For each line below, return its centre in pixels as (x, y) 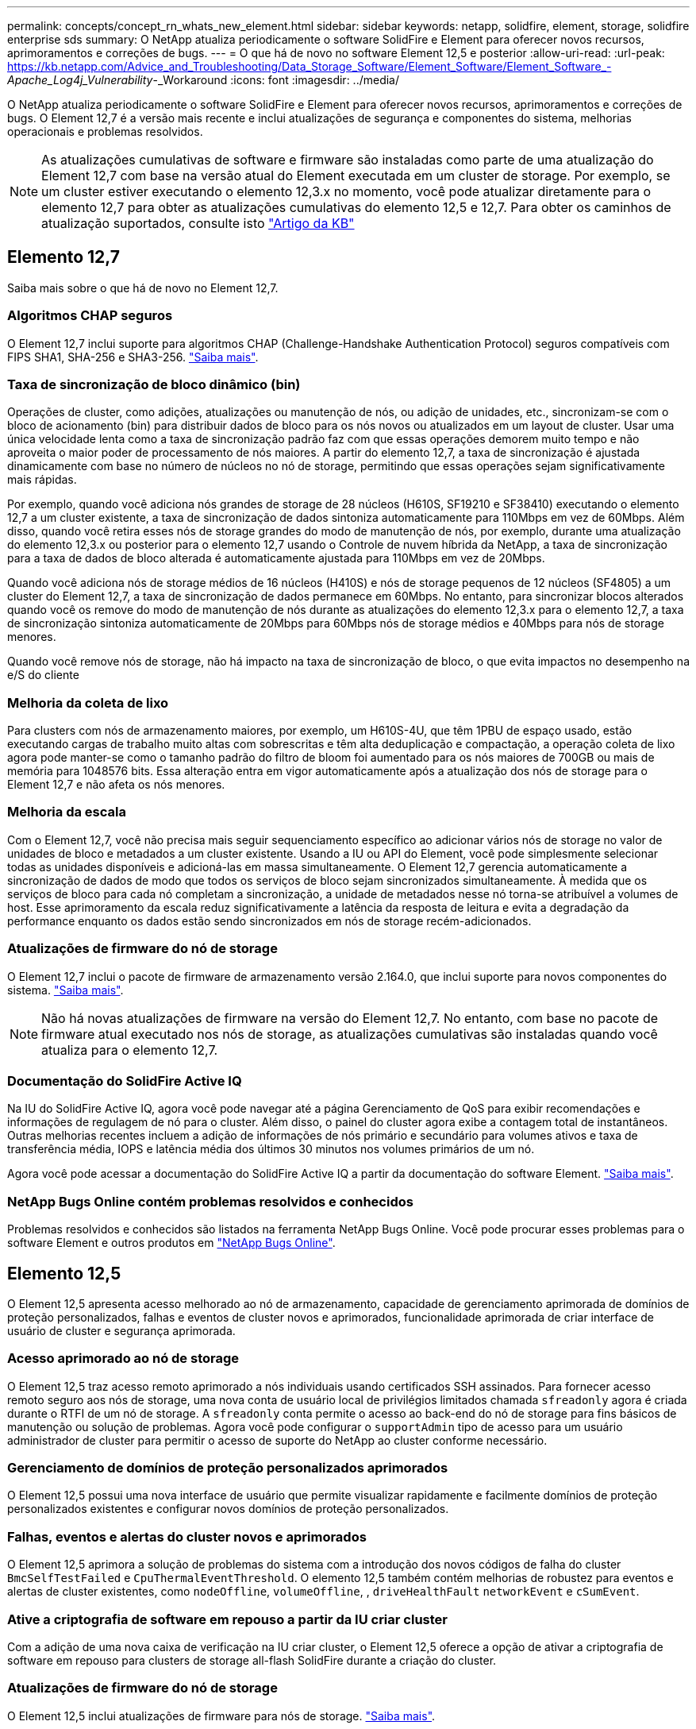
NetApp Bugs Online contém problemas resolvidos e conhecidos (210, 1201)
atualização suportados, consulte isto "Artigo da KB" (198, 223)
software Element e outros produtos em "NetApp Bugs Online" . (171, 1243)
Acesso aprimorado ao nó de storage (123, 1358)
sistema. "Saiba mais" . (65, 990)
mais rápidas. (42, 480)
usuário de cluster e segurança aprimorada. (121, 1330)
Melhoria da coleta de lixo (88, 702)
